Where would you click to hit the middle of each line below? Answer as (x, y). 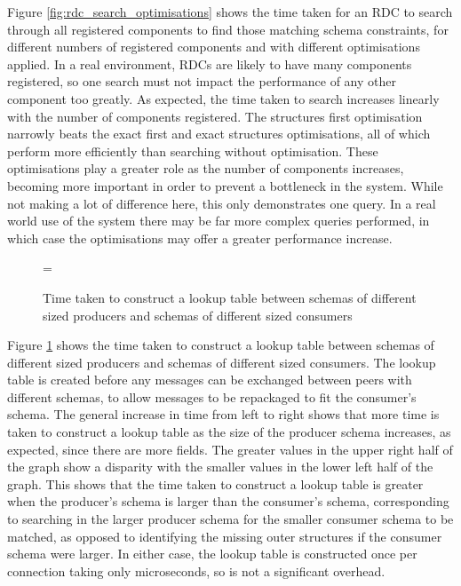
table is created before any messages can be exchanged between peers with (210, 380)
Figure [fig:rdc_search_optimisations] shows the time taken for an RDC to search (230, 12)
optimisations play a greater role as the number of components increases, (206, 168)
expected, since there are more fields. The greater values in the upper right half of (230, 449)
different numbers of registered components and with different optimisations (214, 47)
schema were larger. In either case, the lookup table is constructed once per (212, 554)
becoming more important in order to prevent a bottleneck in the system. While (225, 185)
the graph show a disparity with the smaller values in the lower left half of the (220, 467)
